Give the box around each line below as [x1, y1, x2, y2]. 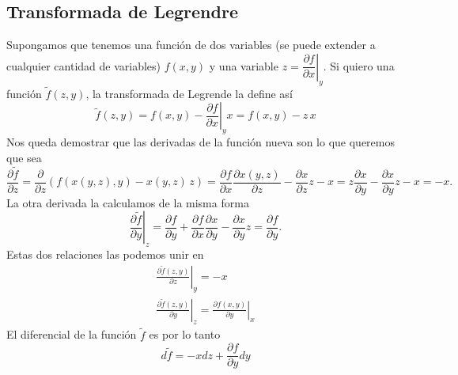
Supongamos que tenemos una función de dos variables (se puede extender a [6, 36, 376, 53]
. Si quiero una [323, 57, 395, 74]
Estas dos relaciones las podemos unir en [6, 246, 204, 263]
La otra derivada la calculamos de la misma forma [6, 194, 249, 210]
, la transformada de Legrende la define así [85, 85, 293, 101]
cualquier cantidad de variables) [6, 57, 161, 74]
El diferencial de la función [6, 326, 137, 343]
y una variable [209, 57, 278, 74]
